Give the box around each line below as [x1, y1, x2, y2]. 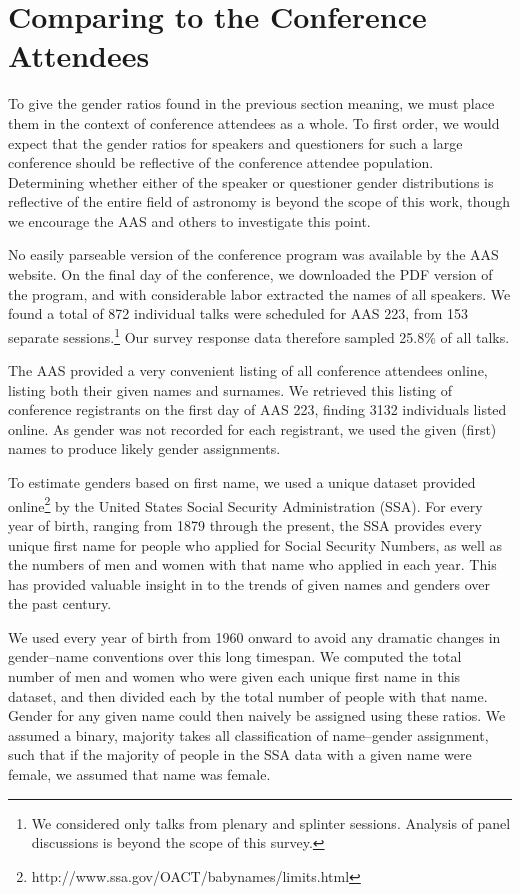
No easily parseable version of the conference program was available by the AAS [8, 244, 499, 265]
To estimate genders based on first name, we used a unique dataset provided [8, 472, 476, 493]
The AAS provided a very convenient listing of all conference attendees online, [8, 360, 488, 381]
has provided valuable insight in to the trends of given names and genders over [8, 573, 490, 594]
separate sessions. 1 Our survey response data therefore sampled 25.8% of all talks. [8, 323, 510, 347]
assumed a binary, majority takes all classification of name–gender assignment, [8, 724, 489, 745]
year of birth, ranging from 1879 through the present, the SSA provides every [8, 514, 482, 535]
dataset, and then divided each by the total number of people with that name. [8, 685, 488, 706]
